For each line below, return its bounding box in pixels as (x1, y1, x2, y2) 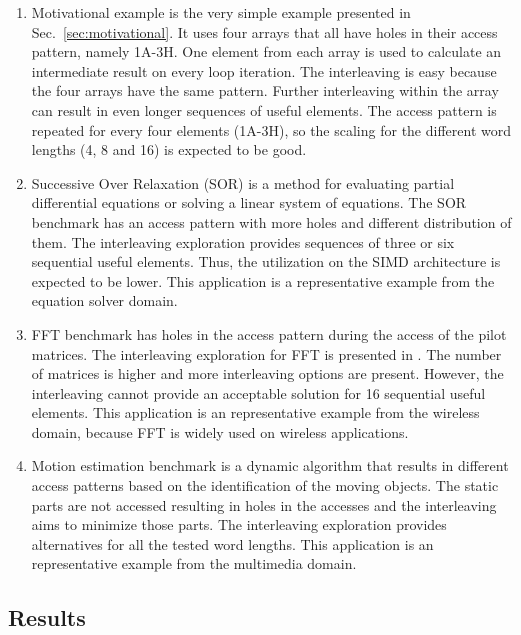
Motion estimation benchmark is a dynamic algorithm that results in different (31, 455, 509, 476)
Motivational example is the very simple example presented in (31, 2, 411, 22)
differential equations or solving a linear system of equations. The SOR (31, 192, 467, 213)
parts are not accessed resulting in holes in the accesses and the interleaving (31, 494, 497, 515)
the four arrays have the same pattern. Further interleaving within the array (31, 80, 499, 101)
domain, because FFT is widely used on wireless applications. (31, 421, 409, 442)
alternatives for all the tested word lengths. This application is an (31, 533, 434, 554)
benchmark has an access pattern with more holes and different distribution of (31, 211, 512, 232)
